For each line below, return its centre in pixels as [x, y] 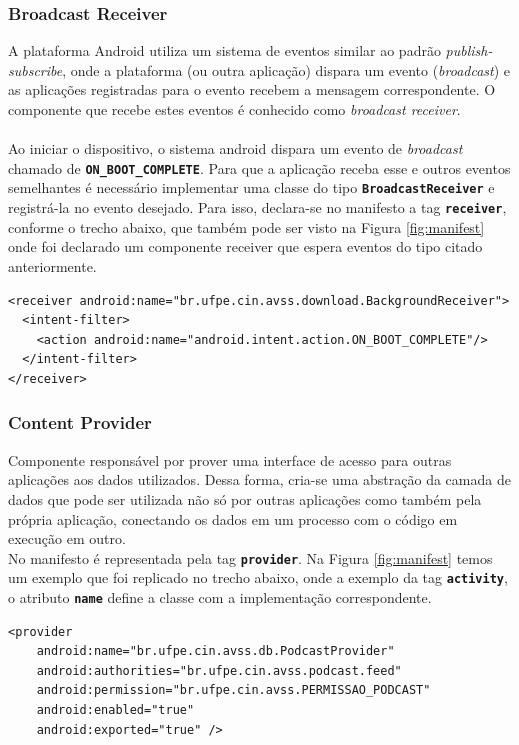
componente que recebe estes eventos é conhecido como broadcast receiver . [234, 109]
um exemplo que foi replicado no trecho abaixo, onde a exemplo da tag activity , [258, 577]
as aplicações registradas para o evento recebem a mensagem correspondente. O [252, 89]
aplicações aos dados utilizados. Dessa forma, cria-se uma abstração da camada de [259, 479]
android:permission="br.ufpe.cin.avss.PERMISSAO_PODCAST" [233, 690]
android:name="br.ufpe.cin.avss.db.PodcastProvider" [215, 651]
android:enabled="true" [115, 710]
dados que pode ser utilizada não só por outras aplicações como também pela [245, 498]
